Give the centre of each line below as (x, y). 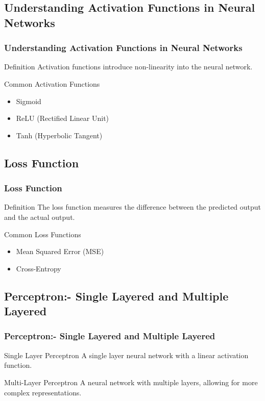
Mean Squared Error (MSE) (60, 251)
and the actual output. (40, 217)
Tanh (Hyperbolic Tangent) (59, 135)
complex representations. (43, 392)
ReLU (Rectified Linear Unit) (63, 118)
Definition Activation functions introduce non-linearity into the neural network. (128, 67)
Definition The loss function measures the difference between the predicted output (133, 207)
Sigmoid (29, 101)
